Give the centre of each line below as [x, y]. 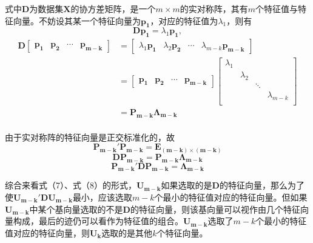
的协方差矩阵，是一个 [113, 8]
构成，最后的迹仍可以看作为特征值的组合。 [98, 221]
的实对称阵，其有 [214, 8]
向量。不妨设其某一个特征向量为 [77, 20]
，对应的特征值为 [184, 20]
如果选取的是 [187, 185]
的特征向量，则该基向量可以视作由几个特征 [215, 209]
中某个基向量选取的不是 [76, 209]
